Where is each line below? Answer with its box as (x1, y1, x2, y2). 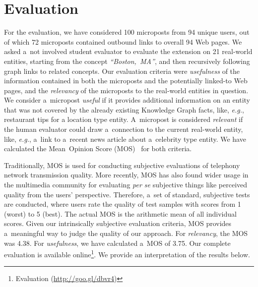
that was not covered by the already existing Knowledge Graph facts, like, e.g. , (4, 104, 244, 115)
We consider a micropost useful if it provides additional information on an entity (4, 95, 250, 105)
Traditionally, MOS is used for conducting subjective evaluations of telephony (4, 160, 240, 170)
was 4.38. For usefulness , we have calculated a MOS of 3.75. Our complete (4, 237, 231, 248)
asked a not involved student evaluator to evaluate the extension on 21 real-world (4, 46, 253, 57)
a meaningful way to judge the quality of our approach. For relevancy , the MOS (4, 228, 248, 238)
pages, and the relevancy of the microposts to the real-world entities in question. (4, 85, 249, 95)
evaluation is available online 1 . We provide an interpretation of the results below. (4, 248, 250, 259)
